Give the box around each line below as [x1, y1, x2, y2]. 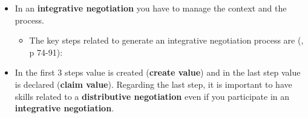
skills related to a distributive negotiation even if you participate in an [15, 90, 290, 102]
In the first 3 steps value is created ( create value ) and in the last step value [15, 66, 301, 79]
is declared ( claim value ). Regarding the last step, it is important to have [15, 77, 292, 90]
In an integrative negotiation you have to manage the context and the [15, 2, 287, 14]
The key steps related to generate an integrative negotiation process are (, [29, 34, 304, 47]
